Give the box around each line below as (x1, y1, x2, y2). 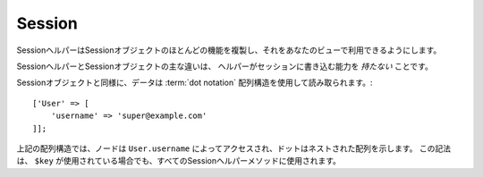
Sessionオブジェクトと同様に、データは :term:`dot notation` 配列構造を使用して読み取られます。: (16, 77, 373, 88)
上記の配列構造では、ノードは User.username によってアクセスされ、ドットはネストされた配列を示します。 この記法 (16, 143, 452, 154)
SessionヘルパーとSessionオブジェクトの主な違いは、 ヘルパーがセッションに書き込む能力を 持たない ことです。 (16, 61, 433, 72)
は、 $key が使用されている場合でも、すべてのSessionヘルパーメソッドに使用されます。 (16, 156, 342, 166)
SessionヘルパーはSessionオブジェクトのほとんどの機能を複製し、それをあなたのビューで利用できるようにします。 (16, 45, 442, 55)
